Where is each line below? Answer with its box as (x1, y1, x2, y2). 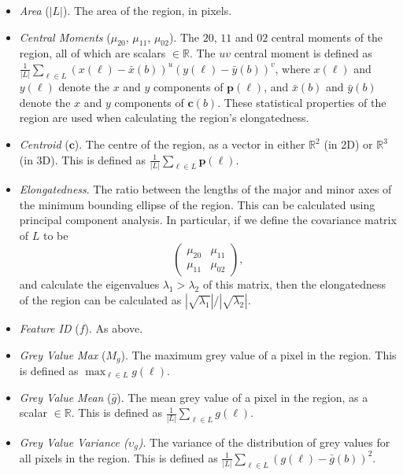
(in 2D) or (324, 136, 373, 153)
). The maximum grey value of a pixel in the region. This (120, 346, 397, 363)
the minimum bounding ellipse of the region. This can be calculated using (19, 196, 375, 212)
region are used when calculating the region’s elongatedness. (19, 109, 309, 126)
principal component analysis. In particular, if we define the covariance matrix (19, 212, 397, 228)
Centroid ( (19, 136, 69, 153)
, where (275, 60, 310, 76)
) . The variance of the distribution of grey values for (138, 433, 390, 450)
